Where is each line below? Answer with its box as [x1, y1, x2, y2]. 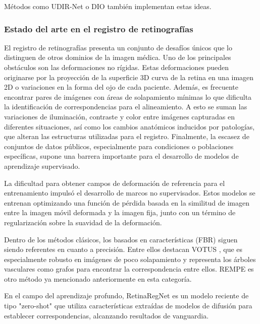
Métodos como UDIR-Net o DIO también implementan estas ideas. [4, 1, 212, 11]
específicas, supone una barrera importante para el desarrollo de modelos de [4, 151, 239, 161]
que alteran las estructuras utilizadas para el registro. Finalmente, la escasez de [4, 131, 249, 142]
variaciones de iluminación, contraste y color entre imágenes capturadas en [4, 111, 235, 121]
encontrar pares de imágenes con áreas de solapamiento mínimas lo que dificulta [4, 91, 252, 102]
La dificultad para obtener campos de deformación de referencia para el [4, 177, 225, 188]
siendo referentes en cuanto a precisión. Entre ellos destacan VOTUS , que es [4, 244, 243, 254]
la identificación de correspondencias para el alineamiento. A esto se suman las [4, 101, 247, 112]
